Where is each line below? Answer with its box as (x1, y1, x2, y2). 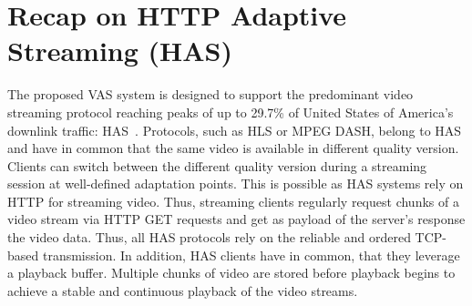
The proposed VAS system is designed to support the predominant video (7, 85, 414, 104)
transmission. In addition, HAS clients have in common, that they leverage (42, 245, 460, 264)
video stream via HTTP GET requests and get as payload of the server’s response (7, 209, 466, 229)
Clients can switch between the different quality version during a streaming (7, 156, 427, 175)
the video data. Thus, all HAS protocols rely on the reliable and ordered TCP (7, 228, 443, 247)
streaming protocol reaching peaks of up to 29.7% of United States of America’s (7, 102, 454, 121)
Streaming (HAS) (7, 32, 233, 69)
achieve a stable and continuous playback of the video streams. (7, 280, 358, 300)
